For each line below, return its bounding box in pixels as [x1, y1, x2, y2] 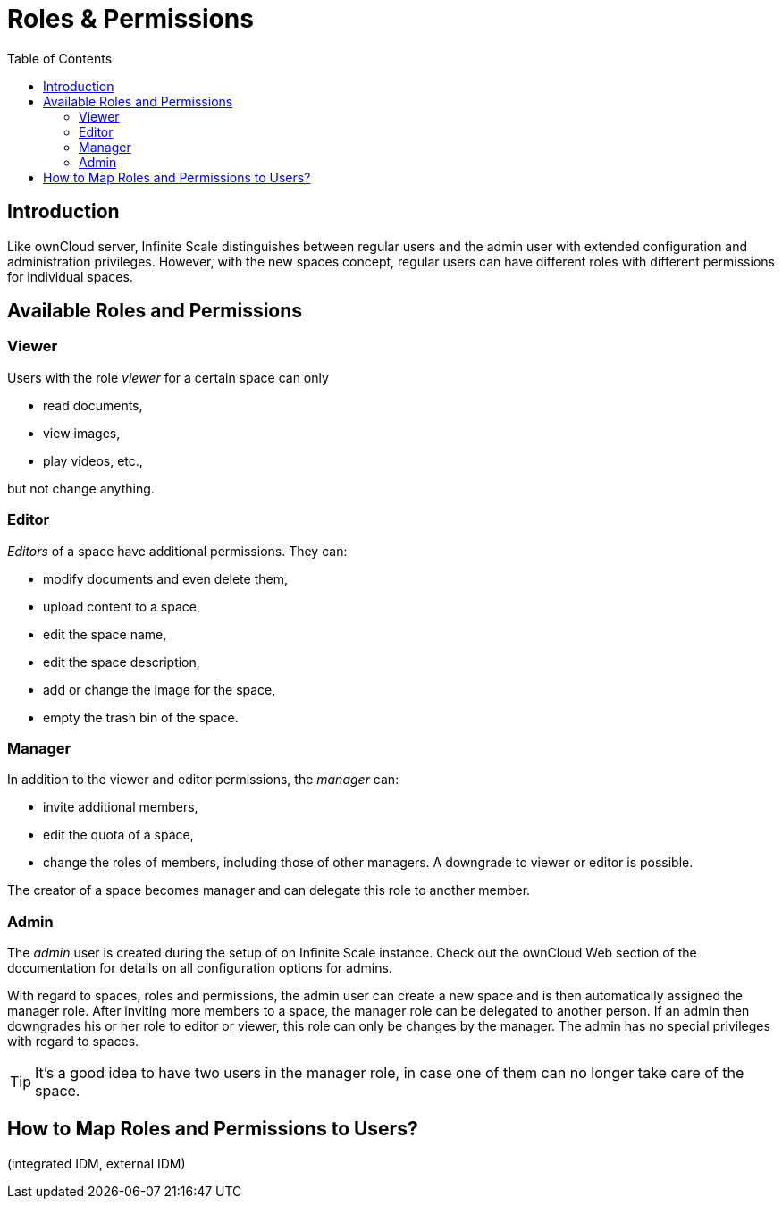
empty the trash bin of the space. [43, 709, 239, 725]
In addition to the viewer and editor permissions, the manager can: [7, 772, 399, 788]
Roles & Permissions [7, 4, 254, 34]
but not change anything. [7, 480, 155, 496]
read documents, [43, 397, 143, 413]
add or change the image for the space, [43, 681, 276, 697]
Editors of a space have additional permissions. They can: [7, 543, 348, 559]
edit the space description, [43, 654, 200, 670]
